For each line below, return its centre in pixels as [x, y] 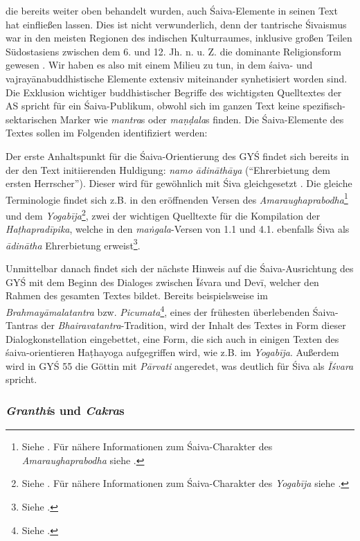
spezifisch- [324, 106]
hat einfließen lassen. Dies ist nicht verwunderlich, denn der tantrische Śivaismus [176, 24]
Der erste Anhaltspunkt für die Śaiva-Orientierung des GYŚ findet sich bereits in [178, 156]
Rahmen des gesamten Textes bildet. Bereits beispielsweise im [137, 295]
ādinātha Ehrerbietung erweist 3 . [73, 244]
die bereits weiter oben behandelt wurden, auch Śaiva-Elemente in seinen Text [172, 10]
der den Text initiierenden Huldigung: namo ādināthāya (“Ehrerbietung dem [168, 169]
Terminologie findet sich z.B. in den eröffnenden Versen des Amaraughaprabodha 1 [177, 198]
